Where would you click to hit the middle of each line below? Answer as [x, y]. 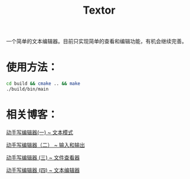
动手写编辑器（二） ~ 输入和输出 [46, 145]
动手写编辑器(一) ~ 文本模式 [40, 132]
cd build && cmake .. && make [43, 84]
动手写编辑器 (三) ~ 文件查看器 [43, 157]
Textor [99, 10]
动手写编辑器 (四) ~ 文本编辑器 [43, 170]
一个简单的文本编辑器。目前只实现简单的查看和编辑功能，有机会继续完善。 [96, 41]
